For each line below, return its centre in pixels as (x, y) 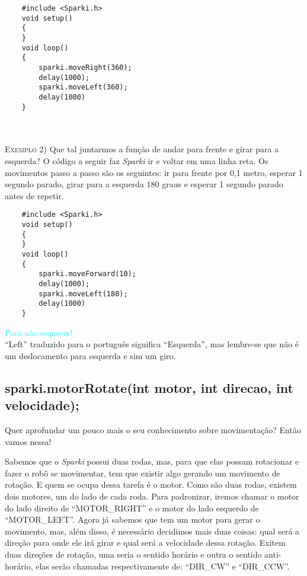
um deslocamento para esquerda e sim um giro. (90, 355)
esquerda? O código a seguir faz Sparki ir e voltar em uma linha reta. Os (137, 161)
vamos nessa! (28, 441)
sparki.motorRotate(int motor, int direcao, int (149, 387)
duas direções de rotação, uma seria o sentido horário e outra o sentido (133, 554)
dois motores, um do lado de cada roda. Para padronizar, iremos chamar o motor (152, 496)
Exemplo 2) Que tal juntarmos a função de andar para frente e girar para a (142, 149)
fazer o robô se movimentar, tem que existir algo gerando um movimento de (143, 473)
